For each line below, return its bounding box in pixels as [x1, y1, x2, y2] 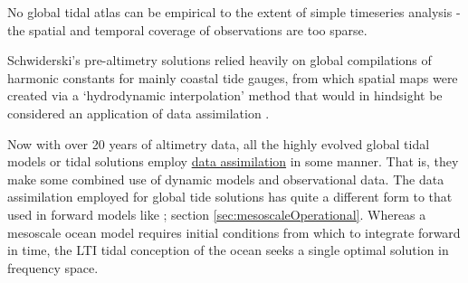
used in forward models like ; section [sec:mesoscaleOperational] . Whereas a [7, 204, 426, 223]
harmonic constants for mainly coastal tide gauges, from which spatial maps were [7, 68, 458, 87]
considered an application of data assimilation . [7, 103, 270, 122]
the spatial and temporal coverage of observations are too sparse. [7, 20, 368, 39]
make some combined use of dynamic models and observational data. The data [7, 169, 444, 188]
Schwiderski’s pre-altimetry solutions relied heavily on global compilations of [7, 51, 432, 70]
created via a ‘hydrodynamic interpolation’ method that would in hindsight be [7, 86, 443, 105]
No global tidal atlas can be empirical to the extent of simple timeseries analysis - [7, 3, 461, 21]
